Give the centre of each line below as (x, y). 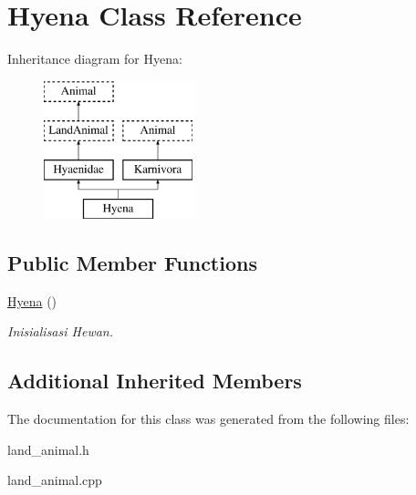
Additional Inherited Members (155, 381)
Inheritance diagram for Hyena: (95, 59)
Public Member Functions (132, 262)
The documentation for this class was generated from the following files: (208, 419)
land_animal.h (48, 449)
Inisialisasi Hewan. (61, 331)
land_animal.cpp (55, 480)
